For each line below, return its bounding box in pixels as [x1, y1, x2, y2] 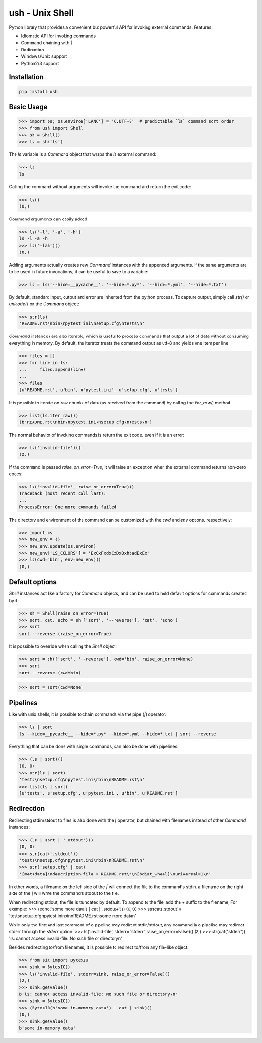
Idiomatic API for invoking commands [21, 33, 96, 39]
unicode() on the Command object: [9, 301, 80, 307]
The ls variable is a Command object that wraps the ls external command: [9, 151, 157, 157]
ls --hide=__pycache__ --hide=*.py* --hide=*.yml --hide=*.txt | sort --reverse [19, 731, 216, 737]
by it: [9, 597, 19, 603]
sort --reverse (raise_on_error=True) [19, 631, 112, 636]
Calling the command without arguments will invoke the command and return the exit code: [9, 184, 191, 189]
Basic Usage [9, 102, 48, 111]
